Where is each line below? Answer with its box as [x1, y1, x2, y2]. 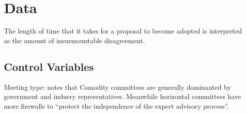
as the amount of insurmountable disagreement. [4, 35, 145, 45]
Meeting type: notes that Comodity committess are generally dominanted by [4, 81, 231, 92]
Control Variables [4, 59, 94, 74]
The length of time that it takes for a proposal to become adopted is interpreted [4, 26, 242, 36]
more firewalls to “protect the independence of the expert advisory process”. [4, 100, 229, 111]
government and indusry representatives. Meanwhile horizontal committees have [4, 91, 241, 101]
